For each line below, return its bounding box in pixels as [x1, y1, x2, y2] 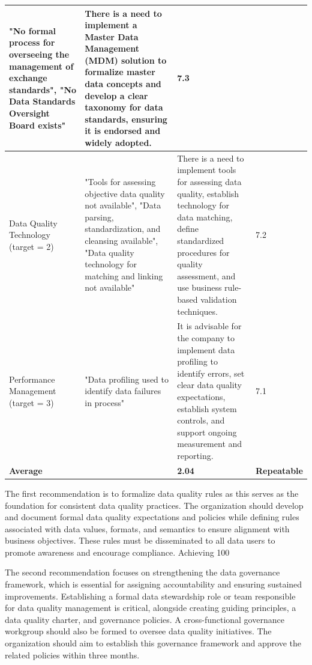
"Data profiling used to [85, 372, 169, 385]
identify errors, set [177, 366, 245, 379]
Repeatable [256, 464, 303, 476]
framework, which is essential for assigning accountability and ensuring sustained [5, 578, 302, 591]
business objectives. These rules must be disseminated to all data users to [5, 534, 275, 547]
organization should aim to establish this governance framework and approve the [5, 637, 302, 649]
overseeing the [9, 48, 70, 61]
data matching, [177, 210, 233, 223]
